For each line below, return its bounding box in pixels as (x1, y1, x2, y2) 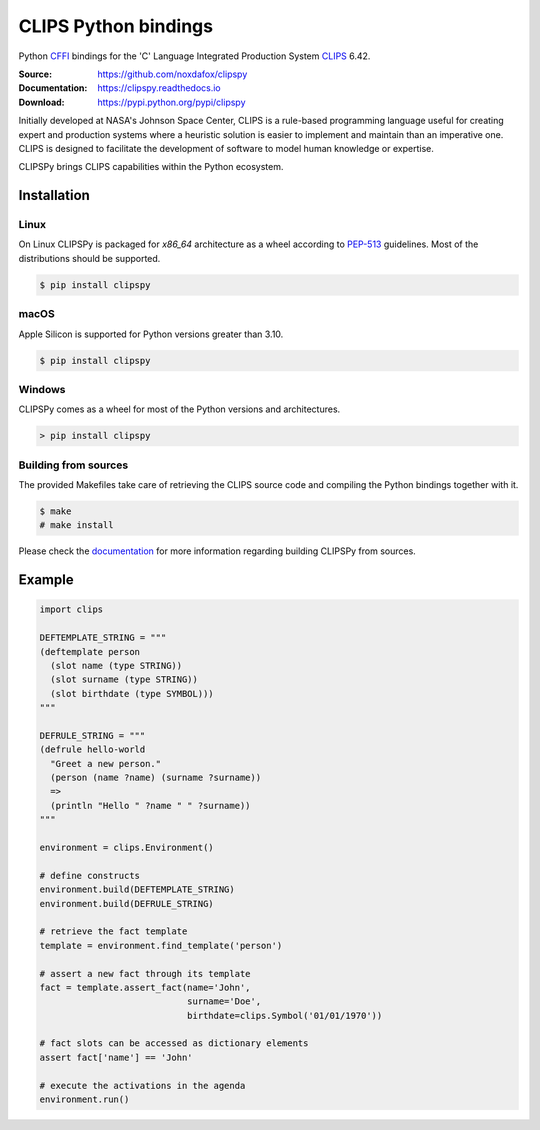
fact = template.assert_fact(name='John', (39, 981, 251, 993)
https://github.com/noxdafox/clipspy (97, 68, 248, 80)
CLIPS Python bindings (18, 15, 214, 37)
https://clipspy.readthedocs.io (97, 82, 222, 94)
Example (18, 571, 74, 589)
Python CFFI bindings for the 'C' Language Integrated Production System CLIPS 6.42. (18, 50, 371, 62)
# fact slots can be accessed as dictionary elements (39, 1038, 309, 1049)
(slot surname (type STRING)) (50, 674, 199, 685)
